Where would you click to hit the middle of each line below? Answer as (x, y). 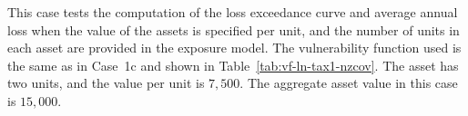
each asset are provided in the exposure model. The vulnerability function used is (234, 48)
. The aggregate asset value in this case (349, 83)
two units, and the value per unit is (106, 83)
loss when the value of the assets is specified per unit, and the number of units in (234, 29)
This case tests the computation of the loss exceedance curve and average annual (233, 12)
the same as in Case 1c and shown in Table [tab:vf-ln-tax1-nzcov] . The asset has (233, 65)
